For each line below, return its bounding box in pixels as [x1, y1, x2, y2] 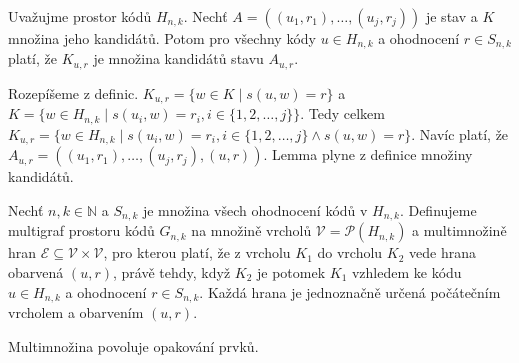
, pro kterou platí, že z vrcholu [103, 242, 291, 263]
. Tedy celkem [300, 103, 385, 124]
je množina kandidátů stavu [93, 48, 264, 69]
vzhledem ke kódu [351, 261, 462, 282]
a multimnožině [412, 220, 507, 241]
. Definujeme [399, 199, 477, 220]
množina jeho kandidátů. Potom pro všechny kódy [8, 28, 316, 48]
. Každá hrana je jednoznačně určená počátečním [199, 281, 501, 302]
